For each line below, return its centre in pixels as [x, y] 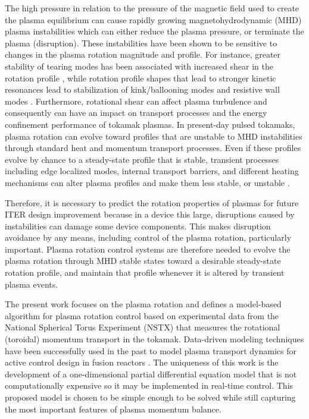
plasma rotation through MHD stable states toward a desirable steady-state [143, 261]
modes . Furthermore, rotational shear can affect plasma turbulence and [136, 101]
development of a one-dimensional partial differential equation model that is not [151, 374]
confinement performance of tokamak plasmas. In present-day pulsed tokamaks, [150, 124]
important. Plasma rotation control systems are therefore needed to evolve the [148, 249]
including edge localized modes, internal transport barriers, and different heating [152, 171]
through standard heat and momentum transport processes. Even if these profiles [153, 148]
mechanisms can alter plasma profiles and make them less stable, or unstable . [147, 182]
